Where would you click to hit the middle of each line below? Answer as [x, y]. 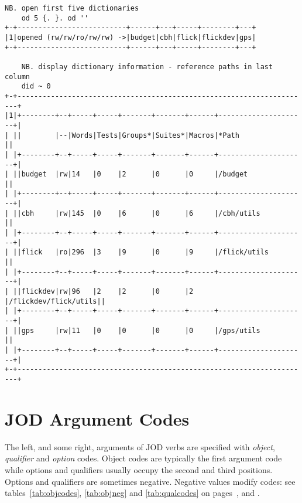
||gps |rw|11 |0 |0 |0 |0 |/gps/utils [137, 330]
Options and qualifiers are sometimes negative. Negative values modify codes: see [150, 481]
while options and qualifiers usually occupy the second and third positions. [139, 469]
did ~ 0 [36, 86]
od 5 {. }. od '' [55, 18]
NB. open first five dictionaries [72, 8]
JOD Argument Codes [97, 418]
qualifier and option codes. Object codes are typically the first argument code [143, 458]
